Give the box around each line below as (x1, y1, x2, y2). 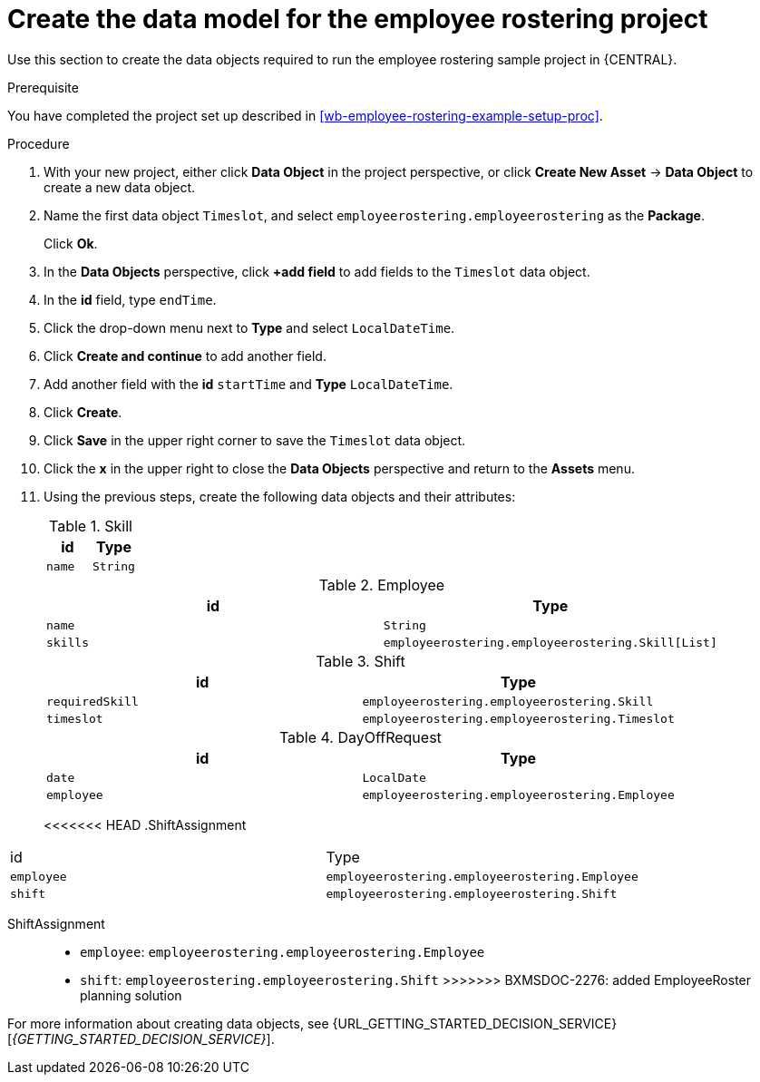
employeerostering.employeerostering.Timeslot (362, 711, 675, 726)
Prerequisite (7, 79, 79, 95)
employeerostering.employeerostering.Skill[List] (383, 635, 717, 649)
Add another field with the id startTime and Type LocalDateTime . (44, 375, 453, 392)
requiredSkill (46, 694, 139, 708)
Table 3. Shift (316, 651, 405, 670)
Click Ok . (44, 235, 98, 251)
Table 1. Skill (49, 516, 132, 535)
